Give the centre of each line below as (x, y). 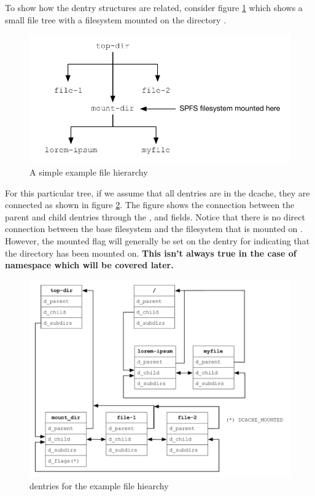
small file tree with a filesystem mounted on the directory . (116, 19)
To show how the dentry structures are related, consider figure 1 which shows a (154, 7)
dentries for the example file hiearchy (99, 485)
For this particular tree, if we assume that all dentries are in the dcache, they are (157, 192)
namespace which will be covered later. (89, 265)
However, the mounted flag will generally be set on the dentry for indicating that (157, 240)
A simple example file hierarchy (89, 172)
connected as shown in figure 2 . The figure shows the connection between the (150, 205)
